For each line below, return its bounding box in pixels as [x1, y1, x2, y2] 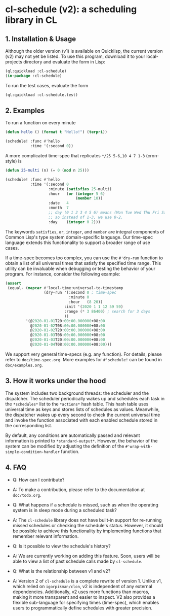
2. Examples [5, 107, 45, 115]
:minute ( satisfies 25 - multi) [48, 186, 112, 191]
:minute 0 [68, 295, 90, 300]
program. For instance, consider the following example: [5, 270, 120, 277]
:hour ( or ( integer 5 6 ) [48, 191, 105, 196]
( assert [5, 281, 22, 286]
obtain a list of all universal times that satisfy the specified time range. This [5, 260, 161, 266]
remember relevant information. [12, 533, 79, 539]
